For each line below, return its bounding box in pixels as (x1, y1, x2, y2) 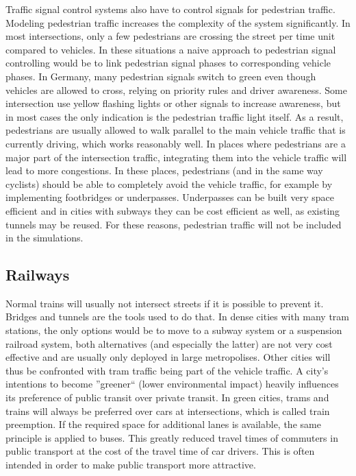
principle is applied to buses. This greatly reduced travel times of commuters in (5, 430, 338, 444)
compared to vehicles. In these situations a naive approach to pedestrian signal (5, 42, 336, 56)
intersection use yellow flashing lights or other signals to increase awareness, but (5, 96, 341, 110)
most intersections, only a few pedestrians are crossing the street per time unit (5, 29, 335, 43)
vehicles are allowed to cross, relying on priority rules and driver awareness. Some (5, 82, 347, 97)
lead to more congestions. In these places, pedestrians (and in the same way (5, 163, 323, 178)
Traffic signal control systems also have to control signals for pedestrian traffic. (5, 2, 335, 16)
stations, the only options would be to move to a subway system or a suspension (5, 323, 342, 337)
